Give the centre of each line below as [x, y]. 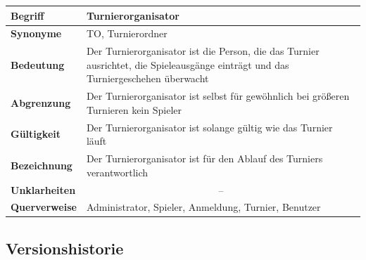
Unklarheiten [43, 189]
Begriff [27, 15]
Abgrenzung [41, 103]
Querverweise [44, 207]
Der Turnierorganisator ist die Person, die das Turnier [203, 51]
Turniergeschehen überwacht [147, 78]
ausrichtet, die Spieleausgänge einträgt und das [188, 64]
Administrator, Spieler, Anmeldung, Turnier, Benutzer [203, 207]
